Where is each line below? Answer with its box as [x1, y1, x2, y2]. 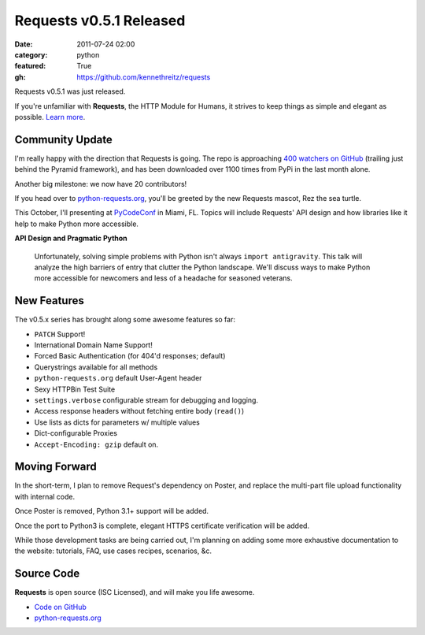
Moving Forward [14, 460, 98, 473]
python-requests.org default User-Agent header [34, 373, 202, 383]
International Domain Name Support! [34, 340, 153, 350]
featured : [14, 61, 46, 71]
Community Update [14, 132, 113, 146]
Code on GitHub [34, 602, 87, 611]
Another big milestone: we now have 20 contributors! [14, 179, 187, 188]
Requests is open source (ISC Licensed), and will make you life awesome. [14, 588, 255, 597]
